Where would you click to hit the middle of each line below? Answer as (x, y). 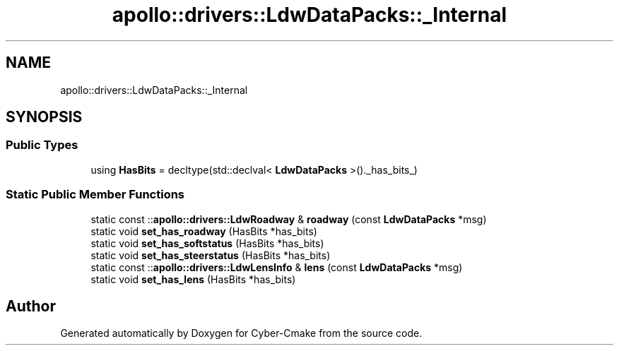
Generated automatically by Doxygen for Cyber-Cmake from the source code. (241, 333)
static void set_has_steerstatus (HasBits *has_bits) (211, 255)
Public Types (42, 145)
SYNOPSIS (44, 117)
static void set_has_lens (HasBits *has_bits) (193, 279)
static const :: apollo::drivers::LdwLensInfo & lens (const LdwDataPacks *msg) (277, 267)
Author (31, 306)
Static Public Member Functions (95, 195)
